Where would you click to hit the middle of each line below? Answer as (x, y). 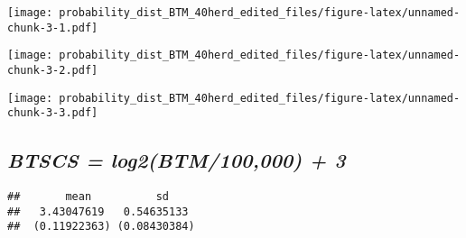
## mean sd (88, 197)
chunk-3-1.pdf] (53, 27)
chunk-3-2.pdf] (53, 70)
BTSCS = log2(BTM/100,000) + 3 (177, 160)
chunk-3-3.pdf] (53, 113)
